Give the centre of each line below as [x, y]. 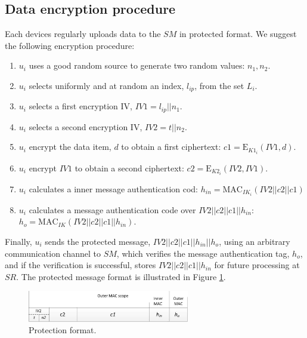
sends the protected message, [98, 241]
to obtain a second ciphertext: [129, 168]
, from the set [219, 85]
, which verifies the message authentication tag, [203, 253]
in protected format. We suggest [238, 34]
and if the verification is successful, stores [80, 265]
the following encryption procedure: [70, 45]
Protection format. [63, 330]
